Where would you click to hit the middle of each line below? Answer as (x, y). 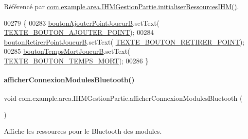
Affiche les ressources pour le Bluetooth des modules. (83, 131)
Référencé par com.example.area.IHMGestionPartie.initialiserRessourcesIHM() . (122, 6)
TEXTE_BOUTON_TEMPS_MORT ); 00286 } (76, 60)
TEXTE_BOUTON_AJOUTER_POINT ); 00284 (79, 32)
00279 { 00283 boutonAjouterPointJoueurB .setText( (82, 23)
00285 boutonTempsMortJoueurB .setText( (67, 51)
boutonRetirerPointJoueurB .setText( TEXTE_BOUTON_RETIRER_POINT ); (124, 41)
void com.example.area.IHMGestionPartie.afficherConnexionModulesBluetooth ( (123, 98)
